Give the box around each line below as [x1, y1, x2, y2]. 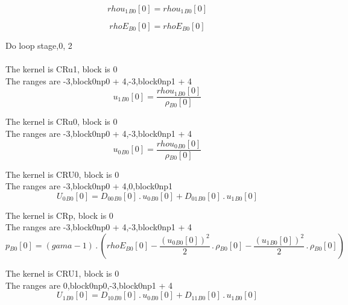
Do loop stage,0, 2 [5, 39, 72, 51]
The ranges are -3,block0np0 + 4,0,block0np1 [5, 180, 173, 192]
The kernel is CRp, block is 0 [5, 209, 113, 221]
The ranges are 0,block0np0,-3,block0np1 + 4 [5, 278, 173, 291]
